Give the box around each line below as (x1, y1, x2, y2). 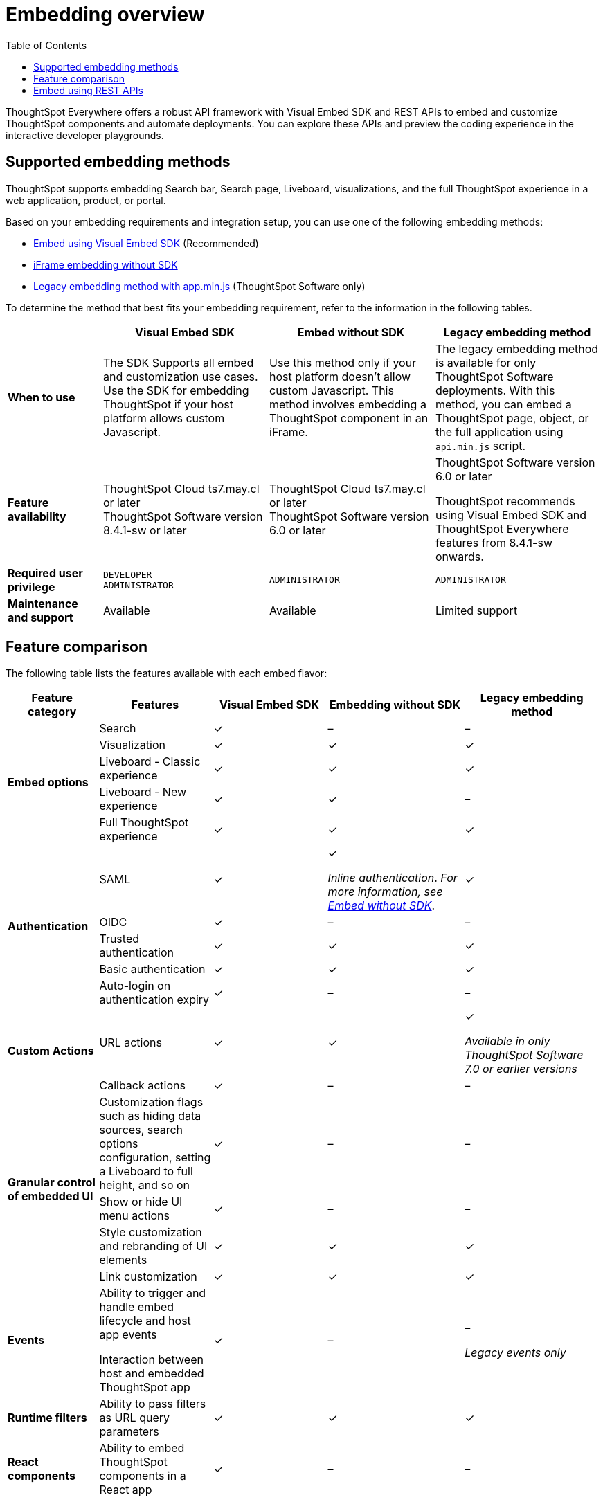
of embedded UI (8, 1189, 93, 1204)
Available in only (465, 1034, 550, 1049)
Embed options (8, 775, 89, 790)
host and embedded (99, 1366, 204, 1381)
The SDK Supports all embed (103, 355, 254, 370)
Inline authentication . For (327, 871, 458, 885)
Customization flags (99, 1095, 204, 1110)
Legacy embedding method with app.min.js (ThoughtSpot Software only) (33, 280, 366, 292)
